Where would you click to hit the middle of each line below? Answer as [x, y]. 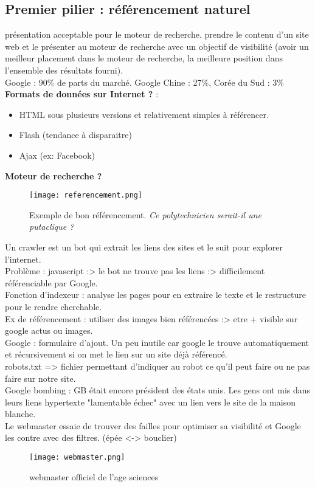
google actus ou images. [49, 330]
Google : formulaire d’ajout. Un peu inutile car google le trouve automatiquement [157, 342]
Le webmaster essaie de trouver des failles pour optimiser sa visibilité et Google [153, 425]
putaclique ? [52, 226]
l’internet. [23, 259]
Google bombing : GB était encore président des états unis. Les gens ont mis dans [158, 390]
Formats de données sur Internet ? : [82, 94]
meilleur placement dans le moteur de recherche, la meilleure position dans [144, 58]
